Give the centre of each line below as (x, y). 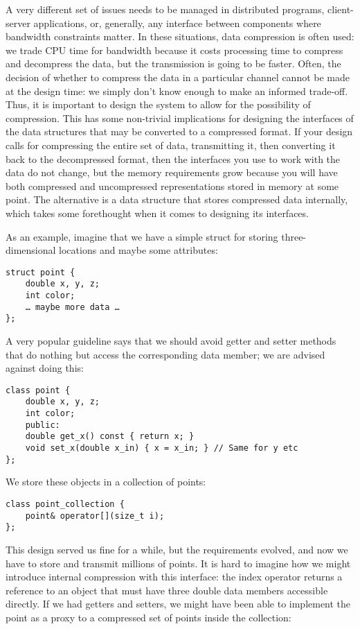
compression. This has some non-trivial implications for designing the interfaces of (180, 118)
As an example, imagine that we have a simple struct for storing (142, 236)
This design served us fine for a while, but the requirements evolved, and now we (177, 549)
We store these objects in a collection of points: (106, 482)
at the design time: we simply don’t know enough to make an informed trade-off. (177, 91)
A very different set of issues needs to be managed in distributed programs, (165, 9)
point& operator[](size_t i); (95, 516)
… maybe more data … (72, 307)
